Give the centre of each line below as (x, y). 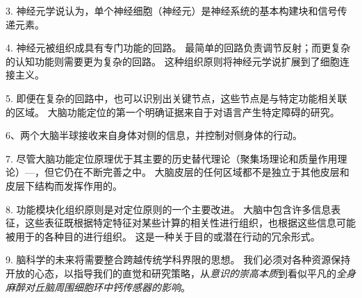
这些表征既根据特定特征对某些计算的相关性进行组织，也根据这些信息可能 (190, 223)
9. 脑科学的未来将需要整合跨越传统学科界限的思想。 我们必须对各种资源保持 (178, 259)
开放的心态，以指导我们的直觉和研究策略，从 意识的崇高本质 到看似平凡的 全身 (181, 273)
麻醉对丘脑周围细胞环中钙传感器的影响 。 (98, 287)
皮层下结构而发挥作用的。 (64, 185)
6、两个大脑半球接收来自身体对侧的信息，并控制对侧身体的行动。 (154, 135)
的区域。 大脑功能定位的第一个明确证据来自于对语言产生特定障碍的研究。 (173, 111)
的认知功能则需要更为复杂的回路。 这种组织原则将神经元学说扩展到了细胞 (173, 61)
